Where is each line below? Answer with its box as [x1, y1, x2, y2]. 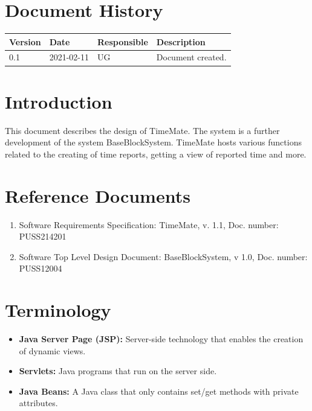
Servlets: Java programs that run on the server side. [19, 365, 217, 377]
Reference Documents [5, 183, 190, 208]
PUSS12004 [19, 262, 62, 275]
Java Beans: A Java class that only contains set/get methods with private [19, 384, 299, 397]
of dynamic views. [19, 344, 86, 357]
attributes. [19, 397, 58, 409]
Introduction [5, 89, 112, 113]
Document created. [156, 51, 227, 63]
